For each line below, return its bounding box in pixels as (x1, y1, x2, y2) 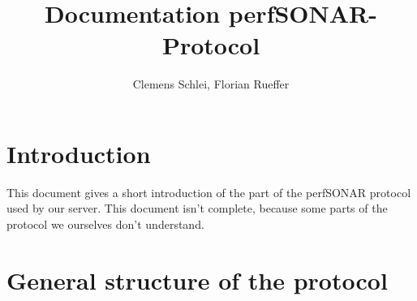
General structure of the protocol (6, 263, 388, 296)
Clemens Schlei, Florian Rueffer (132, 75, 290, 92)
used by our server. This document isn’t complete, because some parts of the (6, 200, 388, 217)
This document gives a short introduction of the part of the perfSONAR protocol (6, 183, 411, 200)
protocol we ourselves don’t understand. (6, 216, 204, 233)
